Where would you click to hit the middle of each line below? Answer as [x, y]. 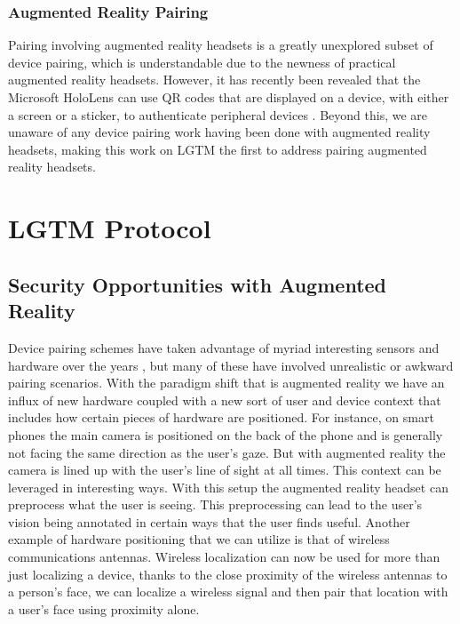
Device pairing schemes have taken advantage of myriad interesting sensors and [224, 347]
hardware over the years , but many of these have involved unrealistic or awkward [231, 365]
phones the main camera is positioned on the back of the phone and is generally [226, 434]
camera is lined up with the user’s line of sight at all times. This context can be [225, 470]
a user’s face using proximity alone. [104, 608]
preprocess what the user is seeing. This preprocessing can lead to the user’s [215, 504]
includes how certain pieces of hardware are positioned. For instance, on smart [221, 417]
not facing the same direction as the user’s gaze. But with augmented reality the [227, 452]
